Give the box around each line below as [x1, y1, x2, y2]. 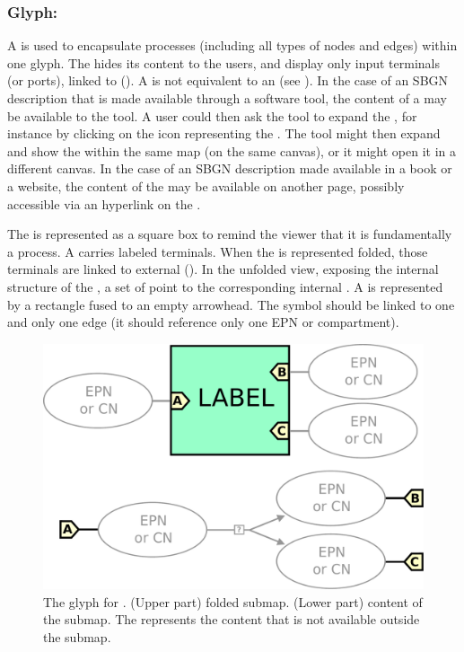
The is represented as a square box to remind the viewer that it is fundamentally [7, 225, 452, 243]
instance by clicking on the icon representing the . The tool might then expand [7, 124, 441, 143]
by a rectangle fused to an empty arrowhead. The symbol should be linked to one [7, 295, 455, 313]
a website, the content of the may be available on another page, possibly [7, 176, 405, 195]
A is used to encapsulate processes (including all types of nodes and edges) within [7, 36, 458, 55]
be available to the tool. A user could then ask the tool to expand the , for [7, 106, 417, 125]
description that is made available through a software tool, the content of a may [7, 89, 447, 107]
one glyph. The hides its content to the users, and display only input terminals [7, 53, 441, 72]
